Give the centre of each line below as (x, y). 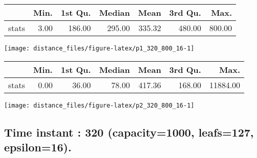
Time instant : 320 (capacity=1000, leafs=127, (129, 132)
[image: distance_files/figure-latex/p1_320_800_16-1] (99, 48)
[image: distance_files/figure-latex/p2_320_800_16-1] (99, 105)
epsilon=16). (38, 147)
